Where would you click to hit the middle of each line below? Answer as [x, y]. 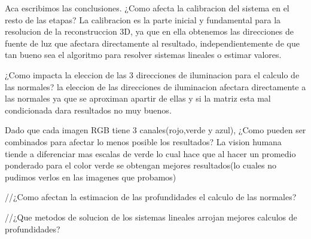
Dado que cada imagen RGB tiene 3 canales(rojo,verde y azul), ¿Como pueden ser [155, 130]
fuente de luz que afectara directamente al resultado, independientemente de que [152, 43]
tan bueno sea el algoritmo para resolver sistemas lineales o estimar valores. [143, 55]
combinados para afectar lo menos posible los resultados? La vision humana [143, 141]
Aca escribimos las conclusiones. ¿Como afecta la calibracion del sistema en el [147, 8]
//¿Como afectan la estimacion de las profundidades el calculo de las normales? [151, 197]
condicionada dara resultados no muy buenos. [88, 110]
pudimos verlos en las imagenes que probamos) [91, 177]
